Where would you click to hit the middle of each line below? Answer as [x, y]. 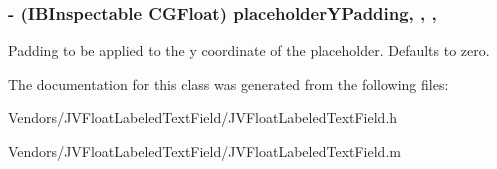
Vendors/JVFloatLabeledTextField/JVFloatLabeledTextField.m [204, 151]
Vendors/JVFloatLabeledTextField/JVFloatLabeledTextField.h [203, 117]
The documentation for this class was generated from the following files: [228, 83]
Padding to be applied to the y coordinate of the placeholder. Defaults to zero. [249, 50]
